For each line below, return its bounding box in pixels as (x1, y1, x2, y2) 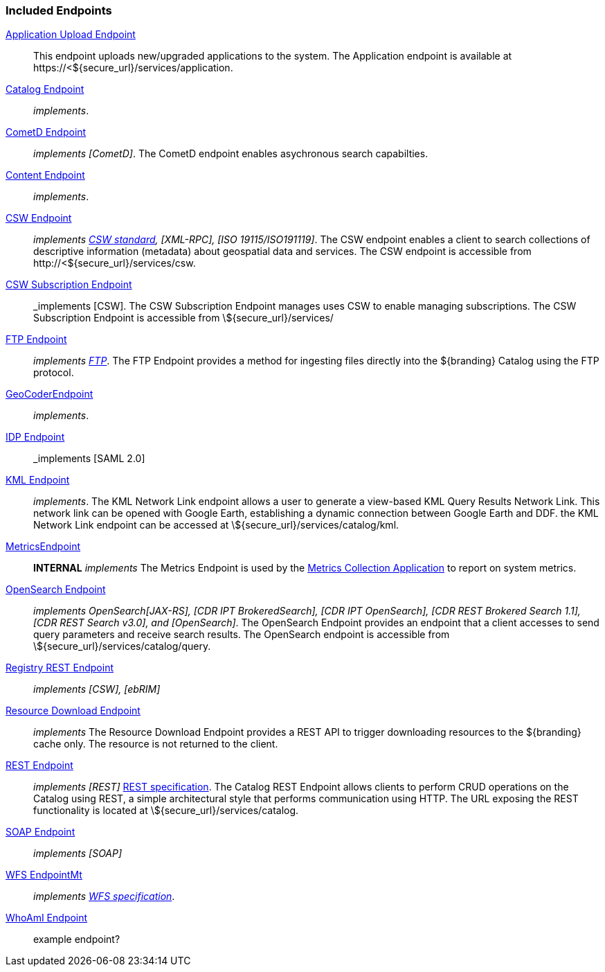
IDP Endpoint (6, 431, 65, 443)
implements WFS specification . (33, 890, 175, 903)
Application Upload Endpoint (6, 28, 136, 41)
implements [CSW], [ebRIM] (33, 683, 161, 696)
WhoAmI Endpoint (6, 912, 88, 924)
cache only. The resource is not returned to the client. (33, 738, 278, 750)
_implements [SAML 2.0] (33, 452, 145, 465)
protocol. (33, 366, 74, 379)
